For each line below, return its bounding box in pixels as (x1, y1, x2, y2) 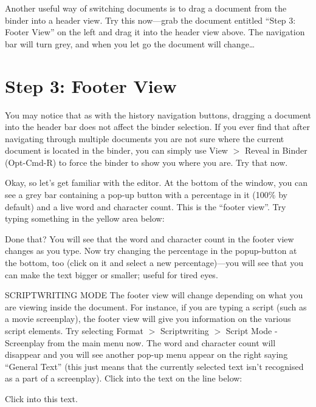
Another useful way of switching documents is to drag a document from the (5, 2, 287, 14)
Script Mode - (225, 324, 278, 337)
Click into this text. (5, 392, 78, 405)
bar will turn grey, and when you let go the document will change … (5, 37, 255, 50)
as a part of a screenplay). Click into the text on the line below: (5, 372, 242, 385)
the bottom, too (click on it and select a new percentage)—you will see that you (5, 256, 303, 269)
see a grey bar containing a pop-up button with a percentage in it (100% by (5, 188, 287, 201)
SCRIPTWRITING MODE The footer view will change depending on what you (5, 289, 303, 301)
